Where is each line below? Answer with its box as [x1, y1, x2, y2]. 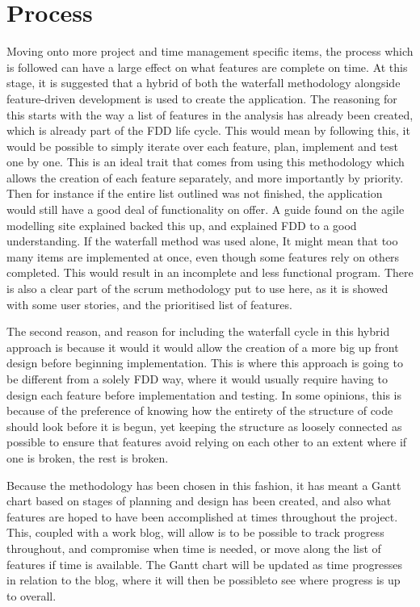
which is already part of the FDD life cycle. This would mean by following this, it [6, 122, 410, 139]
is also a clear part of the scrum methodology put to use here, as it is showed [6, 280, 388, 297]
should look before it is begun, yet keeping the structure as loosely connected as [6, 417, 402, 434]
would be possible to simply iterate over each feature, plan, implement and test [6, 137, 398, 154]
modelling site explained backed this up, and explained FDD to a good [6, 216, 357, 233]
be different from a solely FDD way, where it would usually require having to [6, 370, 388, 387]
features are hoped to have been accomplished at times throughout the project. [6, 508, 398, 525]
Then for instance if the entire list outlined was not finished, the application [6, 185, 383, 202]
